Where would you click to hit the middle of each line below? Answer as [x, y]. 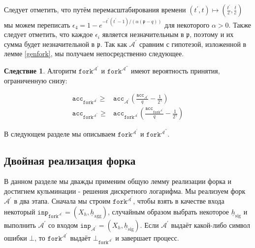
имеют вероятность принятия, [175, 70]
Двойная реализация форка [70, 160]
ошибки [16, 237]
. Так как [113, 44]
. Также [240, 24]
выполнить [20, 225]
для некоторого [187, 24]
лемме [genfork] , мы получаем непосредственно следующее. [94, 53]
